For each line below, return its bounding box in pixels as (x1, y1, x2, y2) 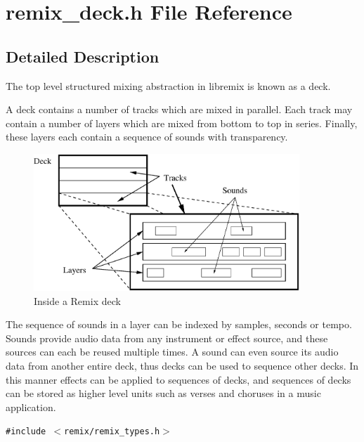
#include (6, 427, 46, 437)
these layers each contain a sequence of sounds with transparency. (6, 129, 288, 144)
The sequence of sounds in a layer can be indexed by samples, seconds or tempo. (6, 317, 352, 332)
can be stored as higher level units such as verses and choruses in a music (6, 386, 321, 401)
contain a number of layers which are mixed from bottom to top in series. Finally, (6, 115, 358, 130)
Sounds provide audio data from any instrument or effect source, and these (6, 330, 328, 345)
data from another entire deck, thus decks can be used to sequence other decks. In (6, 358, 359, 372)
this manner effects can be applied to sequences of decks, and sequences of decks (6, 372, 351, 386)
